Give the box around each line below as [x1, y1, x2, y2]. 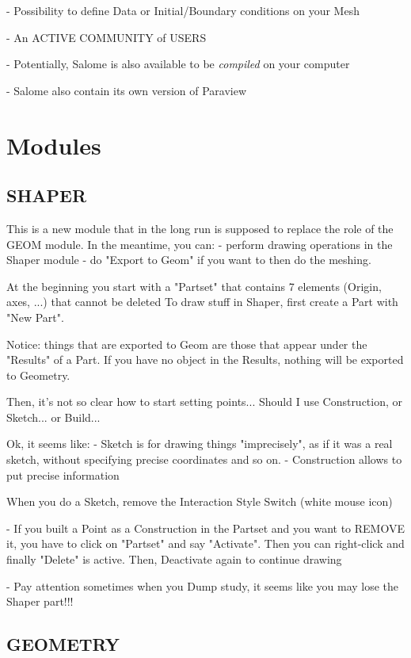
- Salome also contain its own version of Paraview [6, 82, 247, 98]
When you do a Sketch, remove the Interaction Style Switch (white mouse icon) [6, 493, 393, 510]
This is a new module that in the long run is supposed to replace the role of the [6, 220, 394, 236]
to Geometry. [6, 366, 70, 383]
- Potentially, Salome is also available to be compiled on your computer [6, 55, 350, 72]
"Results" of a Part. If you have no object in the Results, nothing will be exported [6, 351, 404, 368]
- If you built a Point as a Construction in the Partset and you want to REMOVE [6, 519, 405, 536]
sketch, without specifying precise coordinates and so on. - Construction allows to [6, 451, 402, 468]
